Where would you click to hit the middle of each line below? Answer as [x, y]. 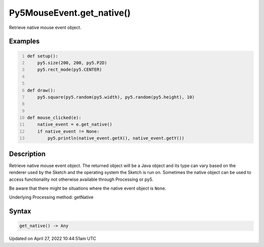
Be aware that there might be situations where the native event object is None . [88, 188]
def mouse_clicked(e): [54, 118]
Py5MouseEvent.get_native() [70, 13]
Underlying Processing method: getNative [51, 197]
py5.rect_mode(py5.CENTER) [70, 70]
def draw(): [41, 90]
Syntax [20, 211]
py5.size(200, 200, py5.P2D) [72, 63]
